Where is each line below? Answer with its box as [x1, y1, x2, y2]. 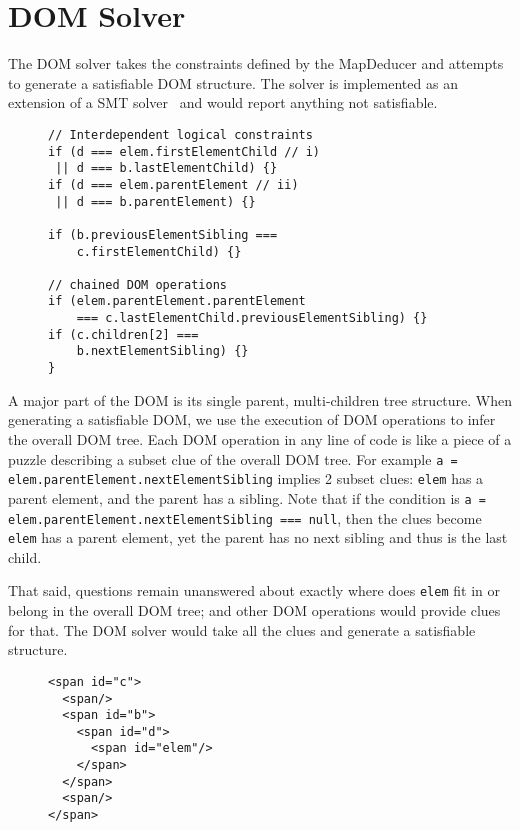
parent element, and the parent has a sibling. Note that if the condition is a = [8, 487, 486, 508]
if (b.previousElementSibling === [48, 227, 278, 242]
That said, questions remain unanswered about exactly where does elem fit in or [8, 580, 500, 601]
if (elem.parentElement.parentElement [48, 294, 306, 309]
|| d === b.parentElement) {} [55, 194, 256, 209]
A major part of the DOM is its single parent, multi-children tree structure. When [8, 389, 513, 410]
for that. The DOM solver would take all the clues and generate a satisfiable [8, 619, 476, 640]
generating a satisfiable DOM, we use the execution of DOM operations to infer [8, 409, 496, 430]
